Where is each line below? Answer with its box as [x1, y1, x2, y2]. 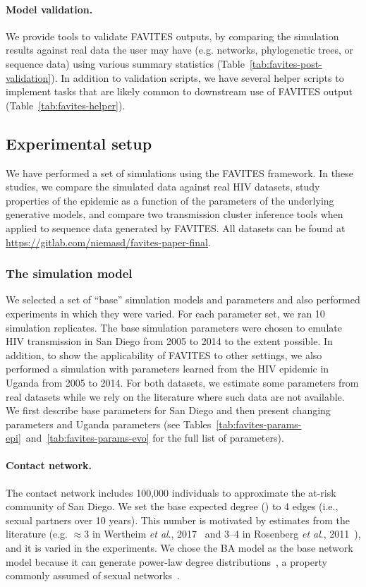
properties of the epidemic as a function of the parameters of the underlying [6, 193, 334, 207]
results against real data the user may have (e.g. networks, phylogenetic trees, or [6, 42, 353, 57]
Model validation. [6, 1, 93, 16]
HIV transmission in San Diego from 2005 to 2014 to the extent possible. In [6, 334, 333, 349]
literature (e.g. [6, 526, 68, 541]
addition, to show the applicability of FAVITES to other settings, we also [6, 347, 322, 362]
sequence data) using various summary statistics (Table [6, 56, 245, 71]
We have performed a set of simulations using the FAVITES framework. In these [6, 165, 353, 180]
